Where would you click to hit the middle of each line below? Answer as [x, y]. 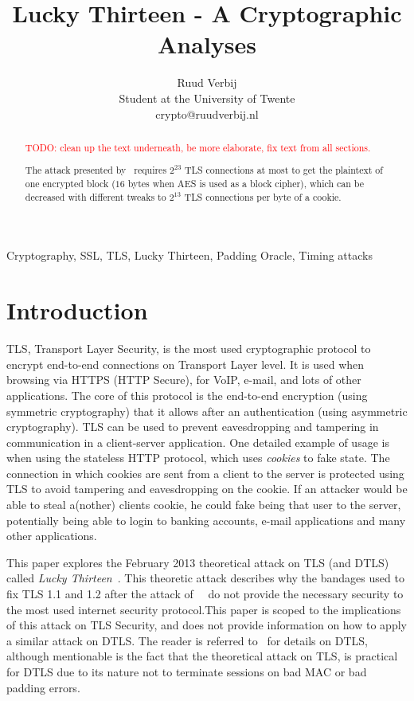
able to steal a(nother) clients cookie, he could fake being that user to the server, [204, 505]
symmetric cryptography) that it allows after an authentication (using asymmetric [207, 411]
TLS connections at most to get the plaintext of [283, 170]
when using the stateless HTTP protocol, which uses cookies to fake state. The [198, 458]
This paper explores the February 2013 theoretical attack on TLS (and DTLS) [198, 562]
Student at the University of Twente [207, 98]
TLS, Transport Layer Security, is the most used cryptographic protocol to [189, 349]
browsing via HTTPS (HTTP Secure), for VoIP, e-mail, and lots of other [184, 380]
